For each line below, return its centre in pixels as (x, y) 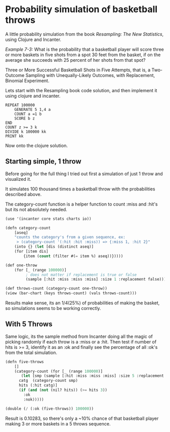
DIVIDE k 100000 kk (26, 132)
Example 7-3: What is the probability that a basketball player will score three (85, 49)
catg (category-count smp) (48, 381)
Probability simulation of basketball (81, 9)
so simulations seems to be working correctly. (53, 308)
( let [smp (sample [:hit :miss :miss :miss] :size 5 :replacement (93, 376)
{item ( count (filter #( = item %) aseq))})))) (73, 256)
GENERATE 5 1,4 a (33, 109)
